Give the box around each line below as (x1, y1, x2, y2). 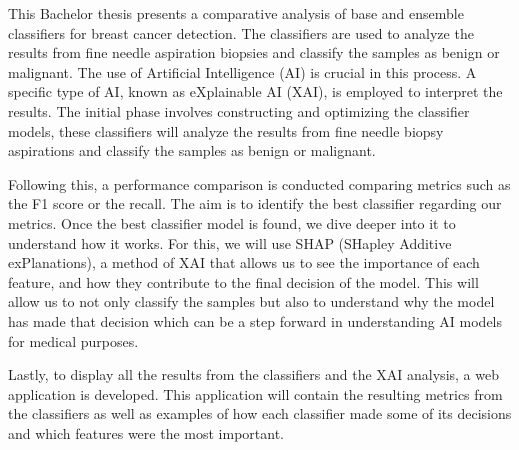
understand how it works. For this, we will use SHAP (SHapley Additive (8, 232, 452, 253)
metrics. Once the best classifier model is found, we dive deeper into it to (8, 212, 456, 233)
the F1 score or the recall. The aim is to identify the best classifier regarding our (8, 193, 502, 214)
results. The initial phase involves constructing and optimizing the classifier (8, 100, 470, 121)
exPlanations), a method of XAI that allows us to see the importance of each (8, 252, 480, 273)
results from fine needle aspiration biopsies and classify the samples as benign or (8, 42, 500, 63)
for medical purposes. (8, 330, 139, 351)
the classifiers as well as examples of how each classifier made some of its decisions (8, 403, 512, 424)
